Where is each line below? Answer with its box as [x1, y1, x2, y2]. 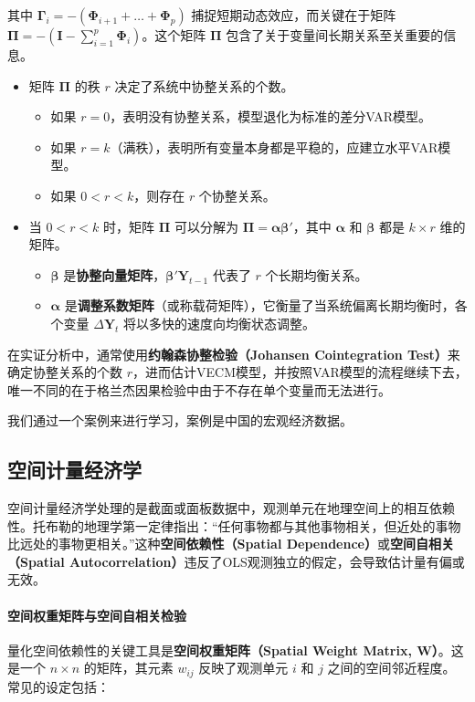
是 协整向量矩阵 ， [63, 265, 166, 284]
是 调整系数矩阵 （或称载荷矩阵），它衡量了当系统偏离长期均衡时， [64, 296, 455, 315]
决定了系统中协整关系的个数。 [114, 76, 294, 95]
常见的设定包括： [7, 676, 110, 696]
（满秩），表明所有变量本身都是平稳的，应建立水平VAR [110, 137, 438, 156]
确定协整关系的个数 [7, 362, 122, 382]
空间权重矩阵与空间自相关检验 [7, 605, 186, 624]
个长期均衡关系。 [265, 265, 368, 284]
